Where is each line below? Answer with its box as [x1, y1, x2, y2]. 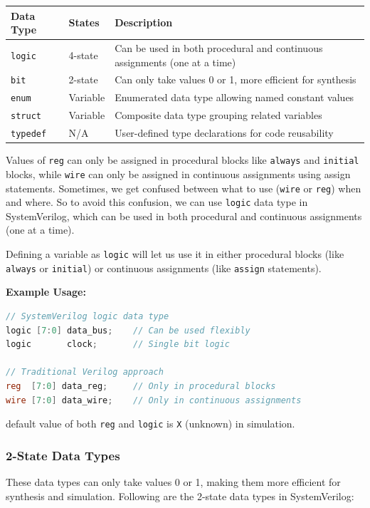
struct [11, 111, 41, 122]
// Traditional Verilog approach [6, 367, 164, 378]
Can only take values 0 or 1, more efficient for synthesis [115, 72, 356, 87]
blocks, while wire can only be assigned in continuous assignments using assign [6, 166, 351, 181]
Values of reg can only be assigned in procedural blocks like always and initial [6, 152, 359, 167]
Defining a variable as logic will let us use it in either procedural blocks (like [6, 247, 344, 261]
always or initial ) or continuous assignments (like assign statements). [6, 260, 322, 275]
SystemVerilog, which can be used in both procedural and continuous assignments [6, 208, 362, 223]
